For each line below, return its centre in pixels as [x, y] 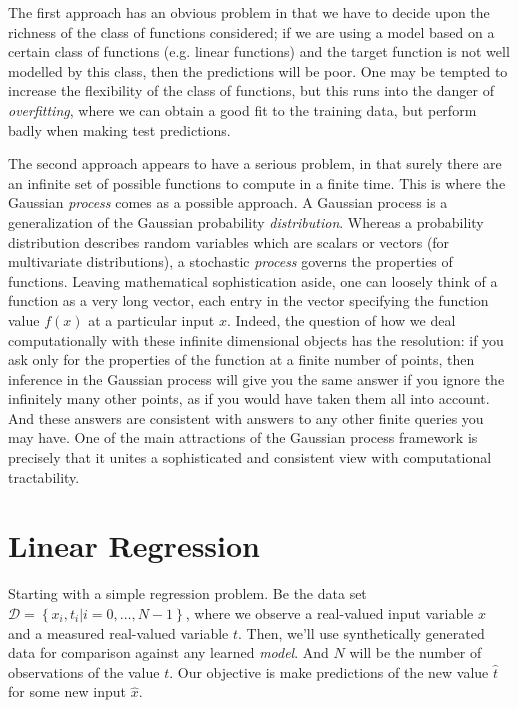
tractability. [44, 476]
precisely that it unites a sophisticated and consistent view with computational [250, 457]
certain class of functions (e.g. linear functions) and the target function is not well [259, 51]
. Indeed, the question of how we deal [341, 319]
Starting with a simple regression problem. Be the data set [187, 593]
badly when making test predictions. [119, 129]
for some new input [67, 691]
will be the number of [415, 652]
